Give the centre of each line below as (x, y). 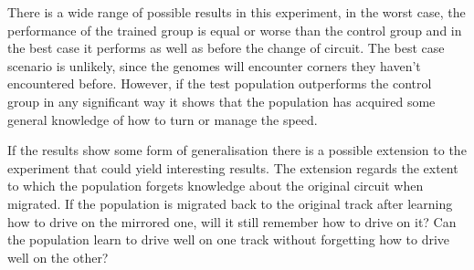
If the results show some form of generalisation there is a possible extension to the (237, 150)
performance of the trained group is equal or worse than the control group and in (235, 30)
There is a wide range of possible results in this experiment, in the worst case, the (237, 12)
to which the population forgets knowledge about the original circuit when (216, 186)
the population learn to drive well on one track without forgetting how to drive (229, 239)
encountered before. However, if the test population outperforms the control (220, 83)
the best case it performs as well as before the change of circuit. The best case (226, 48)
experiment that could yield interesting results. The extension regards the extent (233, 167)
